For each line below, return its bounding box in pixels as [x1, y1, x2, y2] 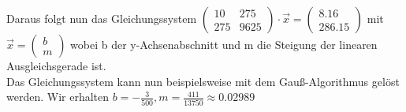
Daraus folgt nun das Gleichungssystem [6, 10, 197, 26]
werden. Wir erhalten [6, 88, 110, 105]
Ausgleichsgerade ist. [6, 58, 106, 73]
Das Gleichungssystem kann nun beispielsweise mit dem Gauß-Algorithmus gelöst [6, 73, 400, 89]
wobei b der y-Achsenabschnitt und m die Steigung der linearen [70, 36, 378, 52]
